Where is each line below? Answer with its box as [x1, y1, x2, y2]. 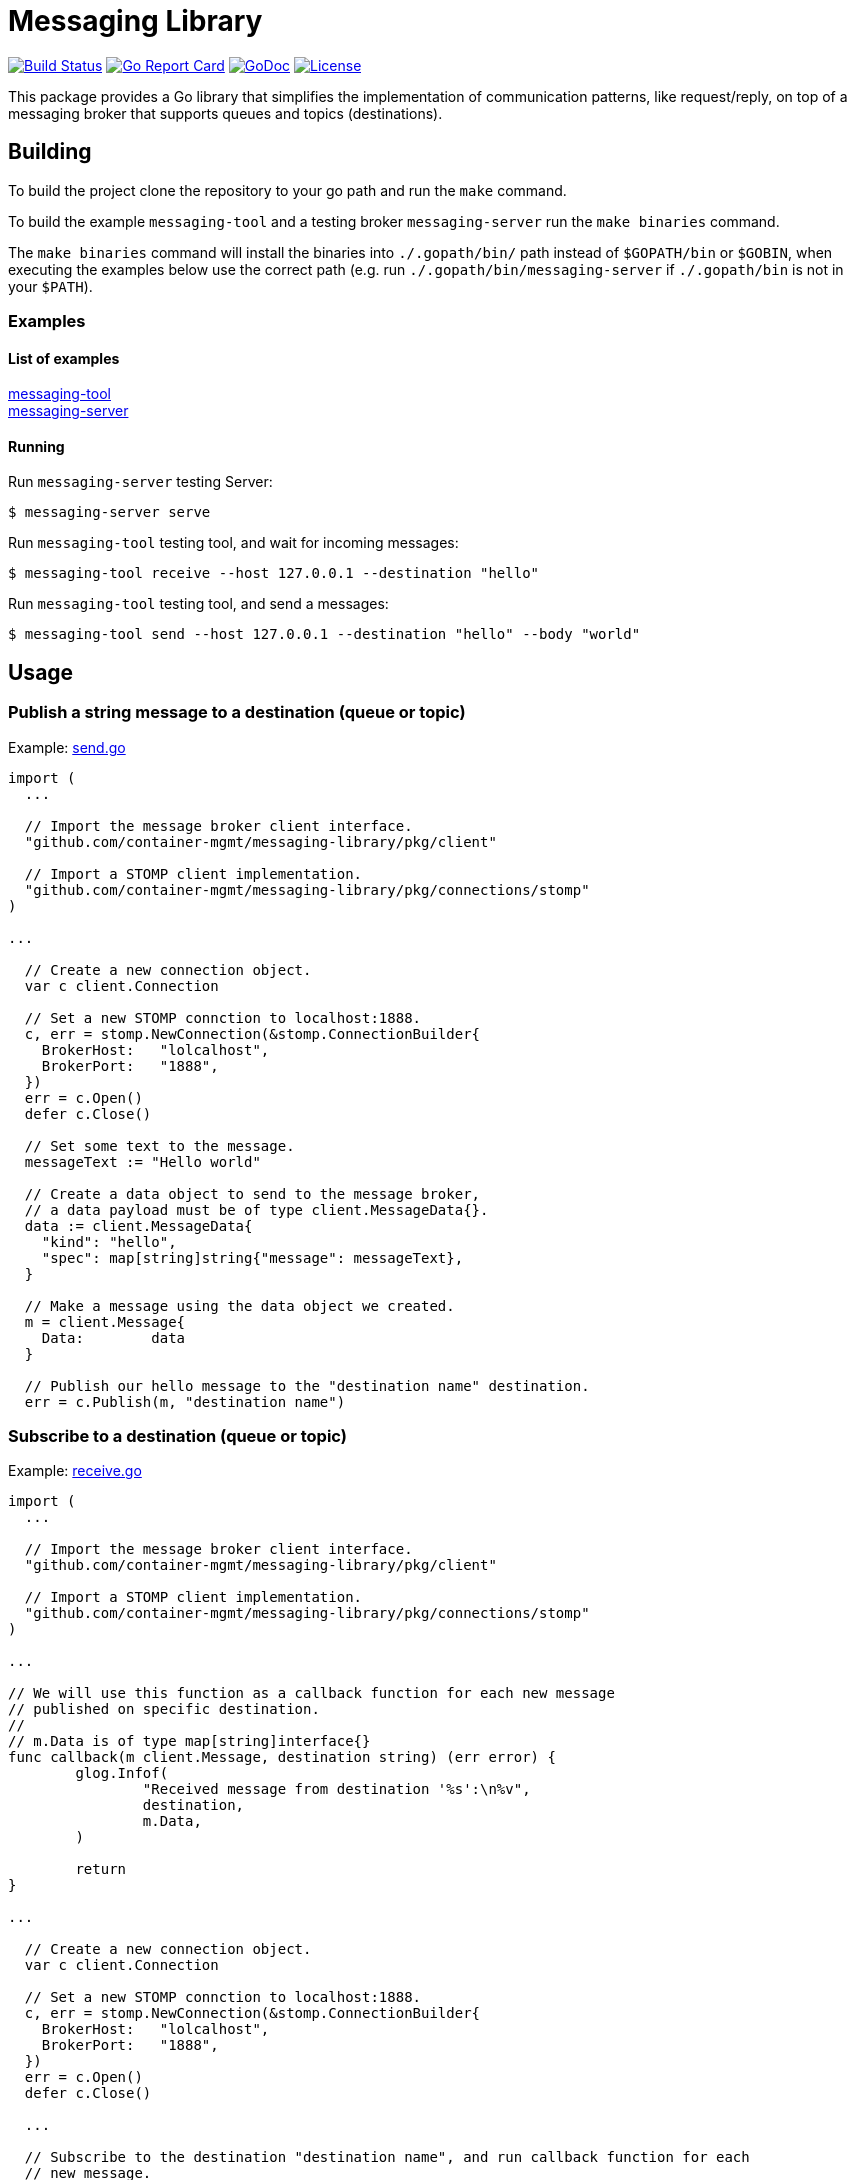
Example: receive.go [8, 1462, 142, 1480]
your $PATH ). [8, 277, 93, 295]
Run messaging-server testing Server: [8, 473, 273, 491]
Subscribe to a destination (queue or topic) [8, 1426, 347, 1446]
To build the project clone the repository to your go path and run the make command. [8, 181, 567, 199]
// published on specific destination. [8, 1701, 320, 1718]
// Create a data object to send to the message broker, [24, 1185, 481, 1202]
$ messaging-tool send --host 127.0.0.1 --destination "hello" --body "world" [8, 626, 641, 643]
